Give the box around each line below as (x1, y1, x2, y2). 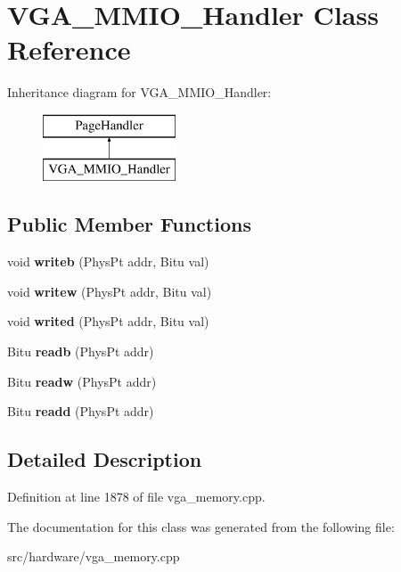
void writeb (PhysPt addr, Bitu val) (7, 252, 209, 271)
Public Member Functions (7, 210, 251, 238)
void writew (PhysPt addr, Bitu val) (7, 282, 212, 300)
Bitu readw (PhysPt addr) (7, 372, 157, 390)
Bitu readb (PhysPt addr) (7, 342, 154, 361)
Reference (7, 31, 131, 68)
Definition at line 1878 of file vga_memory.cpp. (7, 487, 266, 506)
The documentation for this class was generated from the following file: (7, 517, 395, 535)
